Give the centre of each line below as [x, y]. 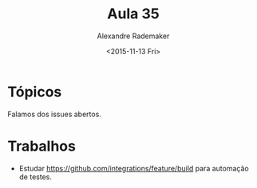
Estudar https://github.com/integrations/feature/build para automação [134, 168]
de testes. [36, 177]
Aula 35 [133, 14]
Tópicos [35, 92]
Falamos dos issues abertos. [54, 114]
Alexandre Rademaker [133, 36]
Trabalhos [42, 146]
